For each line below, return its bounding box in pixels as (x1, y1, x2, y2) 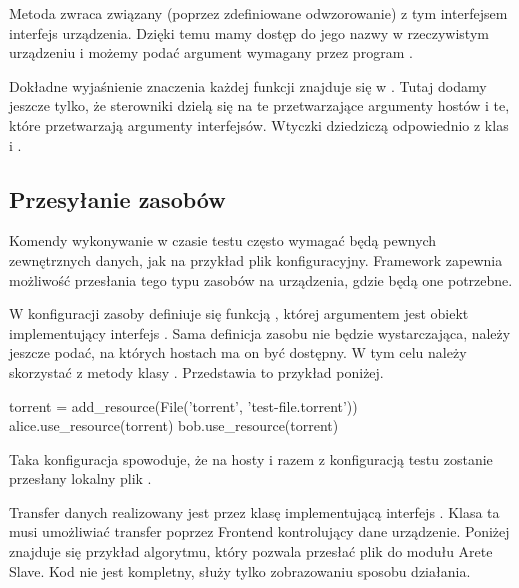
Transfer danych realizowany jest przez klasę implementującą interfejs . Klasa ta (9, 501, 500, 522)
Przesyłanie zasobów (9, 183, 226, 214)
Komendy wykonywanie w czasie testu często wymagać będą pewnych (9, 230, 437, 251)
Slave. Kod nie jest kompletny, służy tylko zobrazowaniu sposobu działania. (9, 560, 471, 581)
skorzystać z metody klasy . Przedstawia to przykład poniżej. (9, 361, 384, 382)
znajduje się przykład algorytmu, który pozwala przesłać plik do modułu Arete (9, 541, 493, 562)
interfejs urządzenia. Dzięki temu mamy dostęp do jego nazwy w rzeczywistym (9, 22, 489, 43)
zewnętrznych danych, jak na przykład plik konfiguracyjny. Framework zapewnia (9, 249, 503, 270)
